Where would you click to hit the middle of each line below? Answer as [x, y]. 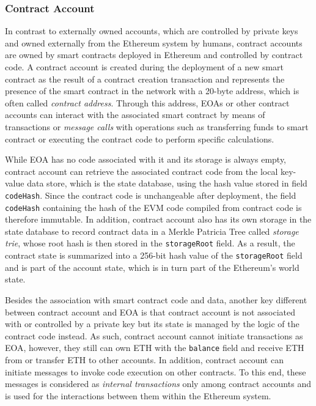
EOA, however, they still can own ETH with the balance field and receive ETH [155, 348]
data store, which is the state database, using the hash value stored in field [167, 183]
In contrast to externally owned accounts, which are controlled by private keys [152, 31]
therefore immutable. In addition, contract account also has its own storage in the [158, 219]
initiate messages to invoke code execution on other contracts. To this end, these [156, 371]
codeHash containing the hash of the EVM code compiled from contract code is [153, 207]
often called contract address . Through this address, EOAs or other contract [147, 102]
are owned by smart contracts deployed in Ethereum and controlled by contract [154, 55]
